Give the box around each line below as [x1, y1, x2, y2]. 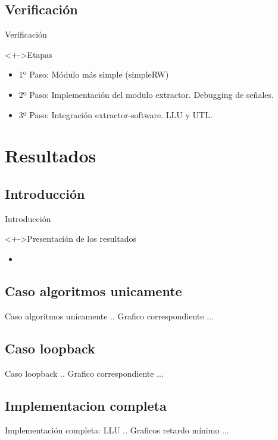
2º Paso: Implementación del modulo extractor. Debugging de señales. [18, 88, 274, 100]
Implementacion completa [5, 396, 167, 414]
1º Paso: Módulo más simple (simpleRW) [18, 68, 169, 81]
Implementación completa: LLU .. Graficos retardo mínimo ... [5, 424, 229, 436]
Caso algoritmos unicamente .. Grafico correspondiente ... [5, 309, 214, 322]
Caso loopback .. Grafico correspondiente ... [5, 367, 164, 379]
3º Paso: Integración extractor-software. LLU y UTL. [18, 108, 213, 121]
